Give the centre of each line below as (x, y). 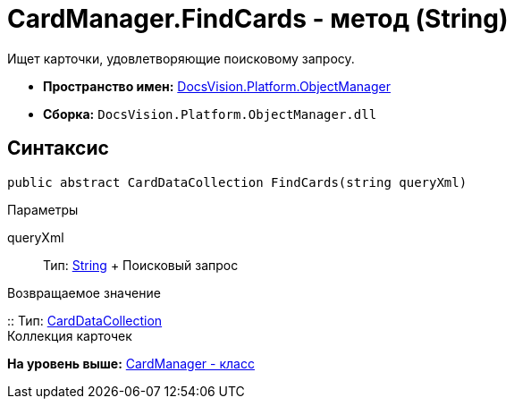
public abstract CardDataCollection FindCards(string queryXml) (237, 182)
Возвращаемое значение (84, 292)
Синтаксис (58, 148)
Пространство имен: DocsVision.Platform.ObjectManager (217, 86)
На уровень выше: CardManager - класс (131, 363)
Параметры (43, 209)
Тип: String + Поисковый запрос (141, 265)
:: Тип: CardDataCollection (85, 320)
